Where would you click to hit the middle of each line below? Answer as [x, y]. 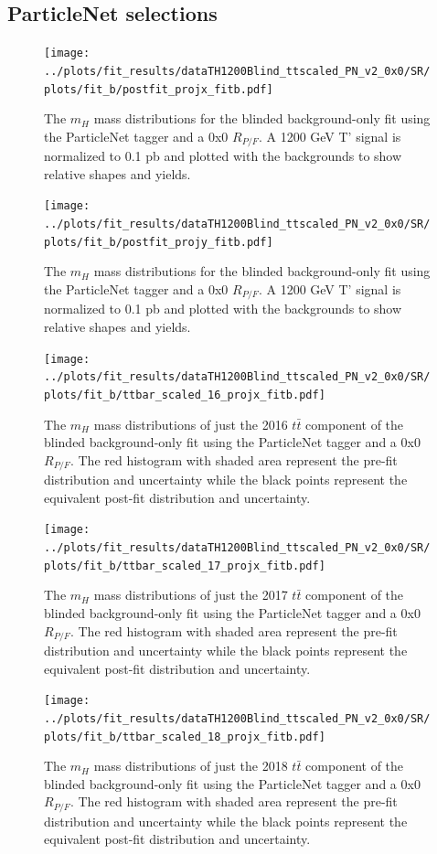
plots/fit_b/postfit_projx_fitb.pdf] [159, 89]
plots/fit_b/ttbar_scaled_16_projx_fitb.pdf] [185, 395]
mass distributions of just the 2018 [191, 766]
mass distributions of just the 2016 [191, 424]
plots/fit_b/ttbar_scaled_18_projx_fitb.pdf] [185, 737]
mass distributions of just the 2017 [191, 595]
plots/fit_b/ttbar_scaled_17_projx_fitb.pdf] [185, 566]
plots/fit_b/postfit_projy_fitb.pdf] [159, 242]
